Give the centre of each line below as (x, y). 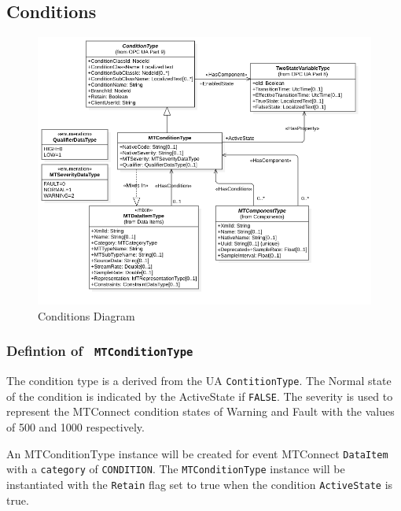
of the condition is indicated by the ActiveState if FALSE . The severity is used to (200, 396)
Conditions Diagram (86, 315)
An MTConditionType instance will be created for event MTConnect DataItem (197, 453)
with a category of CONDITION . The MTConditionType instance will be (176, 469)
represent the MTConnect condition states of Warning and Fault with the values (200, 411)
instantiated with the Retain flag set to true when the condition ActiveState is (200, 484)
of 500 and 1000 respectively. (75, 427)
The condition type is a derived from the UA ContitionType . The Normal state (199, 381)
